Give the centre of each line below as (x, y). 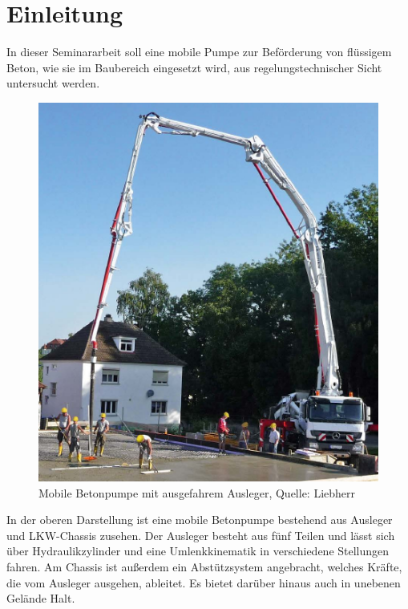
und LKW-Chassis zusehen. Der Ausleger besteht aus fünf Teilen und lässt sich (201, 535)
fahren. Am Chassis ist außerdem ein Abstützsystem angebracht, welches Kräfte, (204, 566)
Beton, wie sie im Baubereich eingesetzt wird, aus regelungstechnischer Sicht (194, 67)
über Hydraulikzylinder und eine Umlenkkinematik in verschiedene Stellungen (198, 551)
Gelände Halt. (41, 598)
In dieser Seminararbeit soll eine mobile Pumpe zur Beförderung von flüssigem (199, 52)
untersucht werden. (53, 83)
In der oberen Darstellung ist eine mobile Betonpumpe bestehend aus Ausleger (200, 520)
